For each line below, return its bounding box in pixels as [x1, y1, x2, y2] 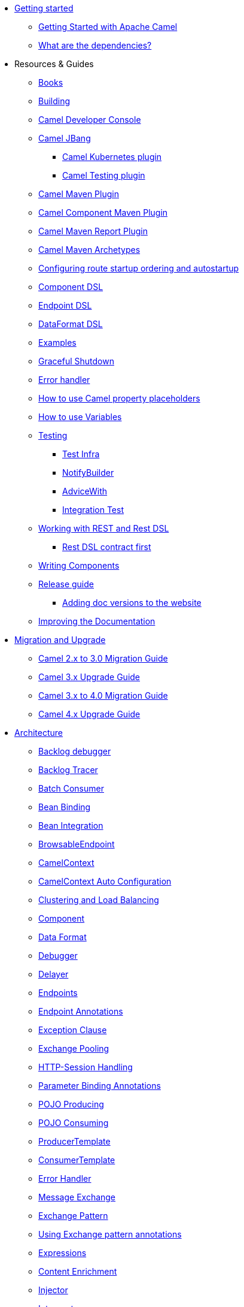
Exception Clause [38, 1025, 107, 1035]
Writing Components [38, 560, 120, 571]
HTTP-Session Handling [38, 1062, 133, 1072]
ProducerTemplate [38, 1136, 111, 1146]
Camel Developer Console [38, 114, 141, 125]
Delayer [38, 969, 69, 979]
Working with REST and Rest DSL [38, 523, 169, 533]
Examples [38, 337, 77, 348]
